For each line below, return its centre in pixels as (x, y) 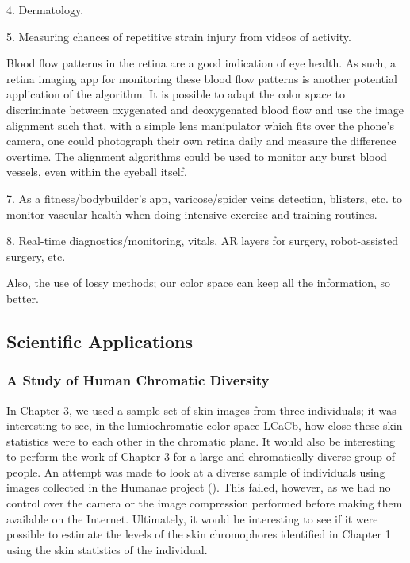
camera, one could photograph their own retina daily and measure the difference (201, 141)
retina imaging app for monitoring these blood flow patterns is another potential (202, 78)
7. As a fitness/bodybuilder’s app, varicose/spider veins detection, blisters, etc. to (205, 198)
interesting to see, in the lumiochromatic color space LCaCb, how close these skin (205, 425)
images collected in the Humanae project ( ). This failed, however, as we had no (199, 487)
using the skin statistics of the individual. (107, 549)
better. (23, 298)
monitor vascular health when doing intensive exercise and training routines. (192, 214)
